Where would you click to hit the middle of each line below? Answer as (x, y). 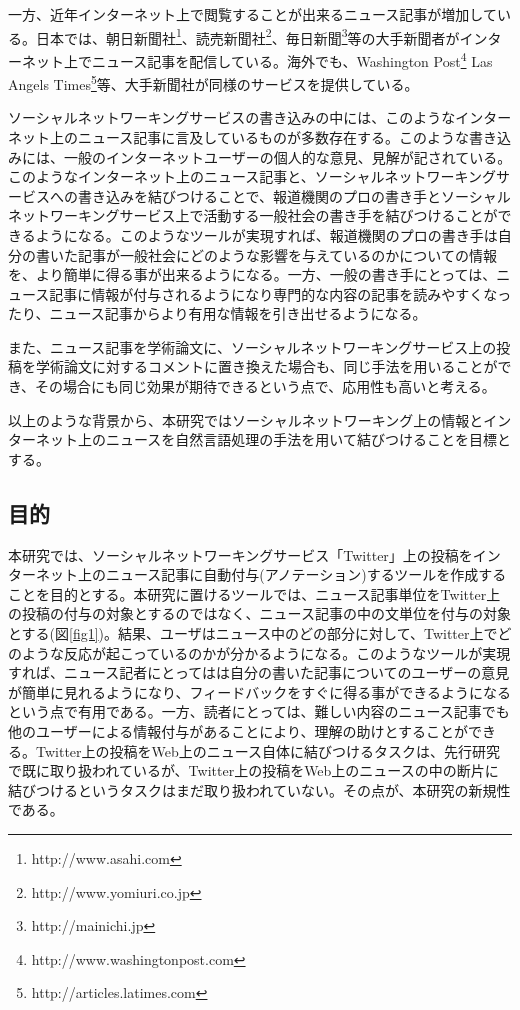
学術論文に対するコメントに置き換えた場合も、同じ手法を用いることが (266, 366)
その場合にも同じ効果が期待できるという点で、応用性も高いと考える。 (265, 386)
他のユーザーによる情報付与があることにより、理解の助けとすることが (238, 730)
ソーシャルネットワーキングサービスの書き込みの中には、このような (232, 117)
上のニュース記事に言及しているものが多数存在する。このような (259, 136)
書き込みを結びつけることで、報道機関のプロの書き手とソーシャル (294, 195)
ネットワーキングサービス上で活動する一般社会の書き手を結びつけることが (253, 215)
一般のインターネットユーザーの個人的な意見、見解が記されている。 (287, 156)
